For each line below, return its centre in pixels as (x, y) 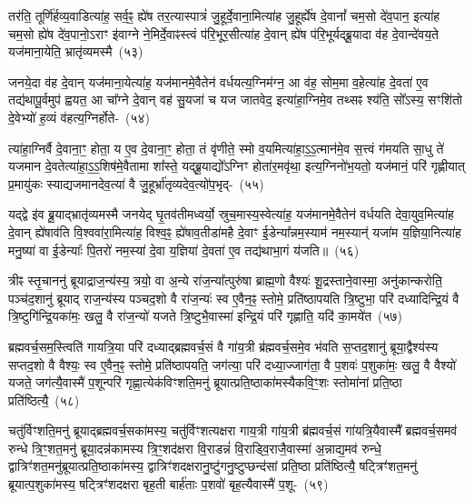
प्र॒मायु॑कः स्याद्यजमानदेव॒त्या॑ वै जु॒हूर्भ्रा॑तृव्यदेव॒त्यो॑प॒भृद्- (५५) (136, 183)
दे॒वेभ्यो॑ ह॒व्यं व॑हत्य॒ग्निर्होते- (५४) (79, 117)
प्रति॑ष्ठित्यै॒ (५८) (44, 400)
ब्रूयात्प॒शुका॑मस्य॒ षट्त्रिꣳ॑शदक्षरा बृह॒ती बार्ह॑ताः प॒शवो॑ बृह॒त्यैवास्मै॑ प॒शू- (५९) (168, 484)
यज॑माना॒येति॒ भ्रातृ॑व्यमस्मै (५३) (76, 51)
